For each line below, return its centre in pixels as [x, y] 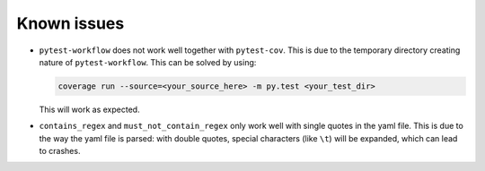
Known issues [71, 23]
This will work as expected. [89, 109]
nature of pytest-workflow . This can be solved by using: [148, 62]
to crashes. [60, 151]
